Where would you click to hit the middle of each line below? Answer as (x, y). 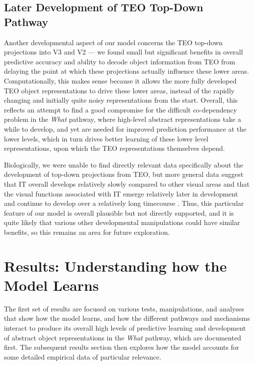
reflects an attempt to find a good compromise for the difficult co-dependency (121, 109)
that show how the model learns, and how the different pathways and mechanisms (127, 318)
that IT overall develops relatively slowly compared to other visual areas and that (127, 183)
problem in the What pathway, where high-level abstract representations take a (123, 119)
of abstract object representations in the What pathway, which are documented (123, 337)
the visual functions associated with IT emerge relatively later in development (121, 193)
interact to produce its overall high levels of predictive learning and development (125, 327)
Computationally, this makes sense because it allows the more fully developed (120, 80)
